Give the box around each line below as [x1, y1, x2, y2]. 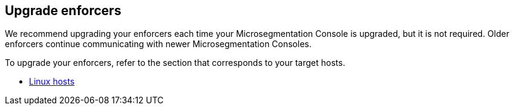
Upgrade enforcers [5, 3, 121, 18]
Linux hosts [29, 76, 75, 87]
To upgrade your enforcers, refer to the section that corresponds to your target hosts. [5, 57, 345, 68]
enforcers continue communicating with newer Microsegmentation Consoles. [5, 39, 312, 50]
